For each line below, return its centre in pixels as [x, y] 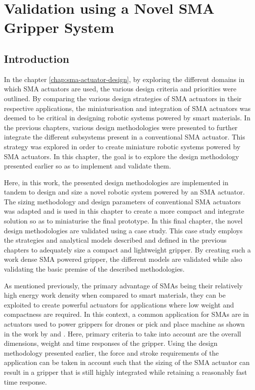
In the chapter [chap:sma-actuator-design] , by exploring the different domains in [124, 79]
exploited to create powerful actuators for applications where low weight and [119, 304]
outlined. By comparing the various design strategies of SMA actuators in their [123, 98]
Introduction [37, 58]
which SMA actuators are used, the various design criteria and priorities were [120, 89]
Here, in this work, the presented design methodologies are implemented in [116, 182]
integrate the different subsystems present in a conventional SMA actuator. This [125, 137]
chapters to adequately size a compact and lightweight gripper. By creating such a [127, 249]
